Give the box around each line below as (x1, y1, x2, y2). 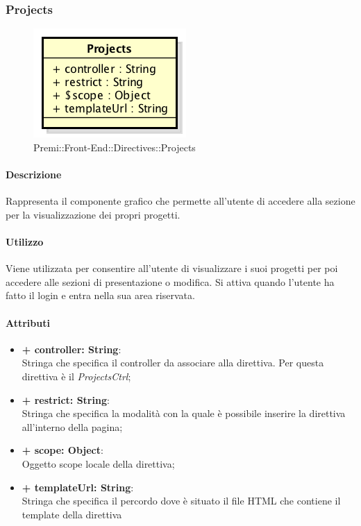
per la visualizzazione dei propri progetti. (6, 207, 180, 221)
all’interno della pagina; (22, 419, 123, 434)
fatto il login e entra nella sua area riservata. (6, 288, 195, 303)
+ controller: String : (22, 341, 121, 356)
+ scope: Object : (22, 443, 103, 457)
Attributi (6, 315, 50, 330)
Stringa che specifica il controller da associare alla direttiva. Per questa (22, 355, 324, 370)
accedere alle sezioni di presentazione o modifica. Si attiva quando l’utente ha (6, 274, 335, 289)
